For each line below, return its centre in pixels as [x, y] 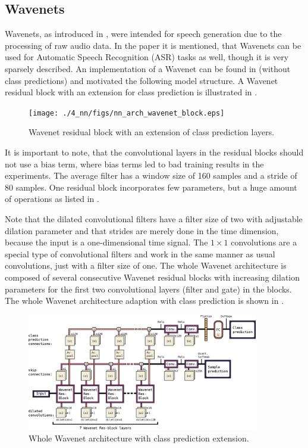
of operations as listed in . [52, 199]
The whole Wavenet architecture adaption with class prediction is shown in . [144, 301]
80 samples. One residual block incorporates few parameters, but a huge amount [151, 187]
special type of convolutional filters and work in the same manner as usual [140, 253]
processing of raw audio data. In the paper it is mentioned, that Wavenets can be [153, 45]
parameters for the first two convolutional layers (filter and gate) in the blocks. [148, 289]
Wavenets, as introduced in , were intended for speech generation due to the [143, 34]
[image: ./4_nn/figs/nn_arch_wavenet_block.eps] [127, 113]
